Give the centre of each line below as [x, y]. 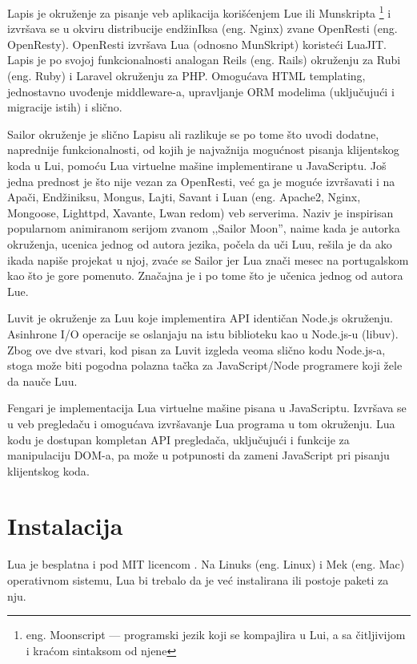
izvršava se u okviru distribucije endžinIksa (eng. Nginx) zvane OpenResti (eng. [202, 28]
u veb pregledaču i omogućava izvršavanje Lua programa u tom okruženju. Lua [201, 423]
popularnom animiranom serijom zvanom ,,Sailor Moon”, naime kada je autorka [204, 228]
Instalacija [65, 526]
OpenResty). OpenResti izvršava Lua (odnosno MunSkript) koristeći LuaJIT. [197, 44]
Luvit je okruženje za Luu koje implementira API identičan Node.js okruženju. [200, 318]
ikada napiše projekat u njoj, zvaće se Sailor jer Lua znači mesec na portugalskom [208, 259]
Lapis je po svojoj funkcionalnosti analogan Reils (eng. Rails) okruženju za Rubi [204, 60]
